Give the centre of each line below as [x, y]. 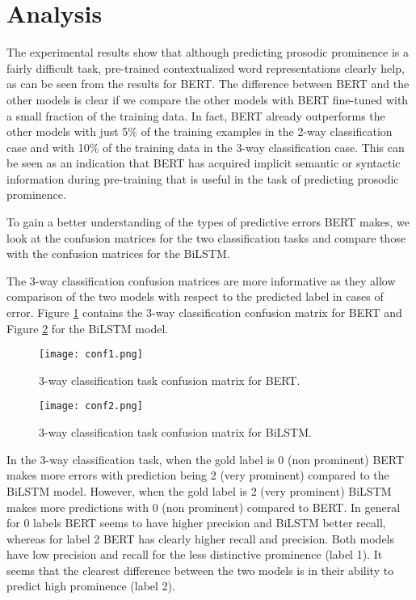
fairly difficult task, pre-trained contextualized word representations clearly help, [206, 68]
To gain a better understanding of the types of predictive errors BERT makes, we [208, 222]
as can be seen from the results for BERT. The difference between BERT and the [208, 84]
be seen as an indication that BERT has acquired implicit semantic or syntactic [204, 163]
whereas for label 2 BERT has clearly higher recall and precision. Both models [201, 538]
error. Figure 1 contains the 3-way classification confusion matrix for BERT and [204, 313]
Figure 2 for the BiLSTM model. [88, 328]
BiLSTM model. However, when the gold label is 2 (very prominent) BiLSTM [199, 490]
